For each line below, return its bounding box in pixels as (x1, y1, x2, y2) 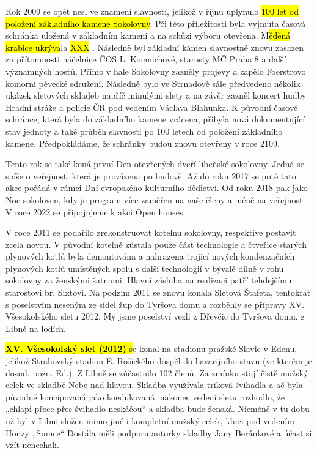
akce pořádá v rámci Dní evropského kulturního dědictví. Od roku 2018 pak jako (5, 181, 308, 194)
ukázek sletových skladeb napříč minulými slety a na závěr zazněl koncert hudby (5, 89, 307, 102)
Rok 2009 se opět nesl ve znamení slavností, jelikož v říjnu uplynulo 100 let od (5, 5, 299, 17)
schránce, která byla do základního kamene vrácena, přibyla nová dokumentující (5, 113, 305, 125)
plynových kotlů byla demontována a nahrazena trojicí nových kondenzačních (5, 250, 295, 263)
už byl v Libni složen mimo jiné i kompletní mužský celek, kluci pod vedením (5, 414, 294, 427)
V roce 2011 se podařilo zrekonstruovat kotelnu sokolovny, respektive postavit (5, 226, 296, 239)
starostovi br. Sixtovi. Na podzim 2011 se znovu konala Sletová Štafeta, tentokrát (5, 286, 311, 299)
